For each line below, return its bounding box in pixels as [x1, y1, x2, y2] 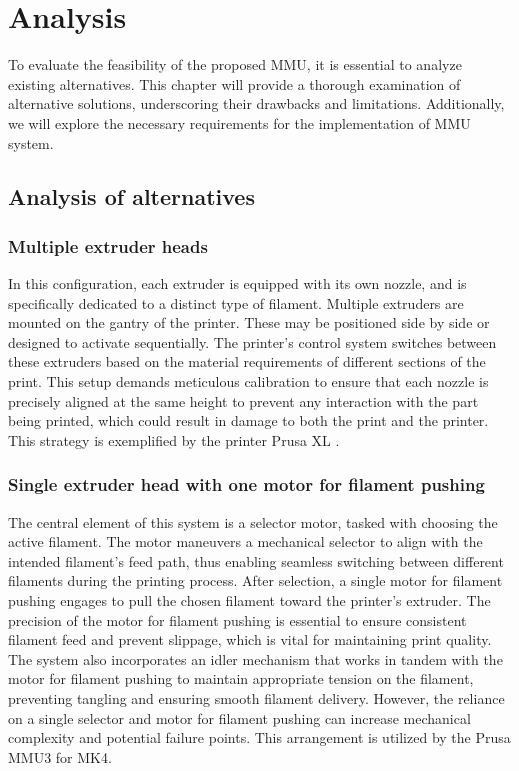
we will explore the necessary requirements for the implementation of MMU [8, 112, 471, 133]
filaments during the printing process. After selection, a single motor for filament [8, 570, 503, 591]
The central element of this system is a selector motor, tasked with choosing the [8, 511, 498, 532]
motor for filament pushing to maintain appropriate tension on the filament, [8, 668, 474, 689]
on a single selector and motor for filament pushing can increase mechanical [8, 707, 471, 728]
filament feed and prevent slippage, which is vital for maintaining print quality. [8, 629, 492, 650]
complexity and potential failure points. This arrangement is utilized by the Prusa [8, 727, 511, 748]
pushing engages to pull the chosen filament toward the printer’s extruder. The [8, 590, 491, 611]
